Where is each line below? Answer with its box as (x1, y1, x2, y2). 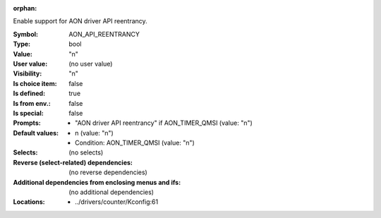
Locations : (13, 198, 45, 206)
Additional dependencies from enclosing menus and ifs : (13, 178, 181, 186)
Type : (13, 40, 31, 49)
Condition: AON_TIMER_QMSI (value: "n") (75, 138, 195, 147)
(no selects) (68, 148, 104, 157)
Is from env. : (13, 99, 51, 107)
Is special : (13, 109, 44, 117)
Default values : (13, 128, 59, 137)
